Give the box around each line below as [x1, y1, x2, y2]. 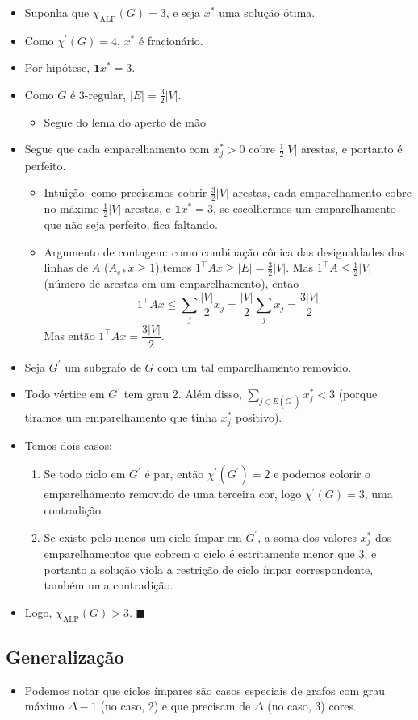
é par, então [144, 465, 204, 482]
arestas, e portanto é [301, 140, 403, 157]
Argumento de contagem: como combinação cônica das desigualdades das [44, 243, 405, 260]
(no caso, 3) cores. [267, 697, 357, 714]
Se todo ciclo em [44, 465, 126, 482]
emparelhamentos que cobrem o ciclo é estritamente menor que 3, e [44, 545, 377, 562]
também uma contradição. [44, 576, 173, 593]
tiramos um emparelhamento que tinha [24, 409, 217, 426]
